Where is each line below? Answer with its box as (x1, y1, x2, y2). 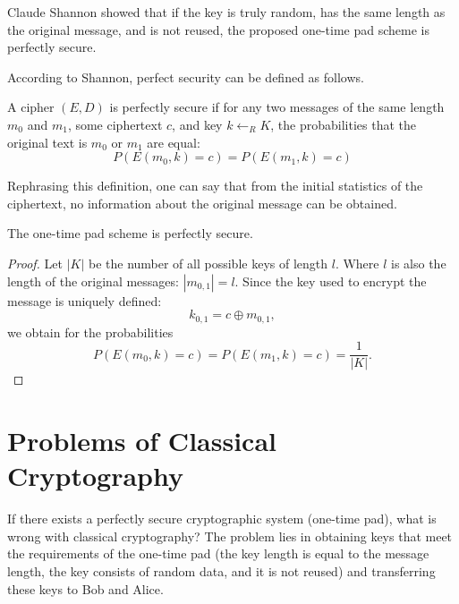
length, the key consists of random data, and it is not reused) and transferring (7, 561, 436, 580)
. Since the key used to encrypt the (234, 271, 427, 290)
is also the (391, 253, 446, 272)
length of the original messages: (7, 271, 179, 290)
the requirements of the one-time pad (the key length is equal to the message (7, 544, 429, 563)
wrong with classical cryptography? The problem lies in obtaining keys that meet (7, 526, 453, 545)
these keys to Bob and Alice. (7, 579, 164, 598)
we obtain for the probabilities (7, 322, 174, 341)
